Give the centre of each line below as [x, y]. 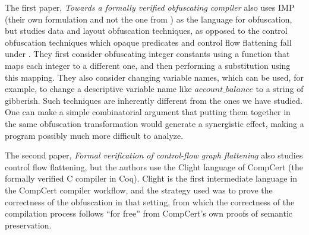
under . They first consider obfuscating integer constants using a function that [147, 54]
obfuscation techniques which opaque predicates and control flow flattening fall [148, 42]
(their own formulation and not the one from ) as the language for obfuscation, [149, 19]
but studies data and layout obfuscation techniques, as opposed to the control [146, 31]
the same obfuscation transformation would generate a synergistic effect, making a [154, 123]
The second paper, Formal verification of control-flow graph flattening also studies [154, 155]
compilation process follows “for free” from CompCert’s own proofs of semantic [149, 213]
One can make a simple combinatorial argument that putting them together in [148, 112]
